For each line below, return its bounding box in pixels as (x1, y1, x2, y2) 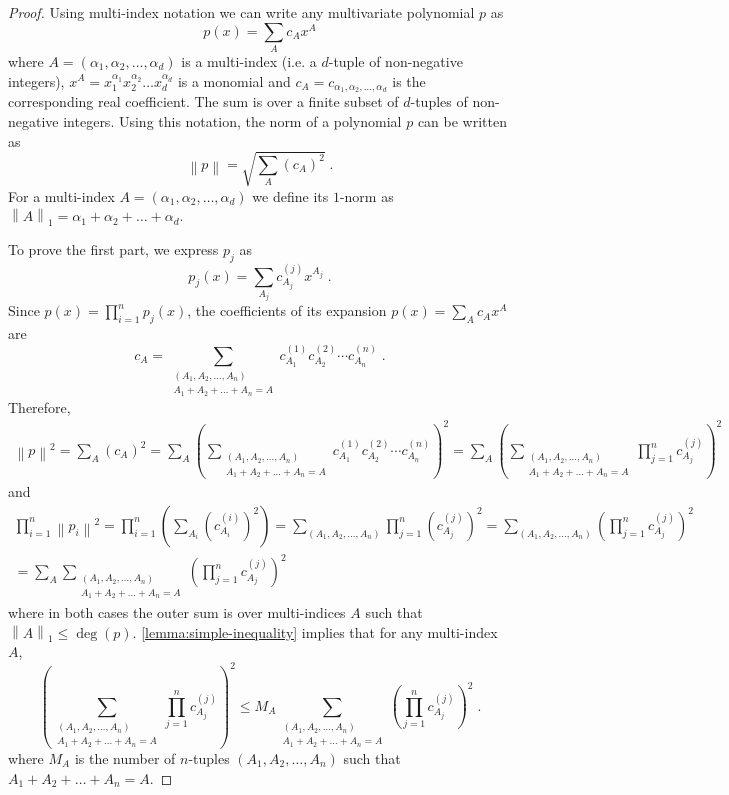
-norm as (339, 185, 394, 206)
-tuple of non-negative (328, 50, 463, 71)
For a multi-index (8, 185, 115, 206)
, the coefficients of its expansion (187, 300, 387, 321)
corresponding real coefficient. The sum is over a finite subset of (8, 91, 399, 112)
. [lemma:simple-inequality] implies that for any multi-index (132, 621, 498, 642)
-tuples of (410, 91, 468, 112)
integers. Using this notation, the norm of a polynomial (63, 110, 402, 131)
